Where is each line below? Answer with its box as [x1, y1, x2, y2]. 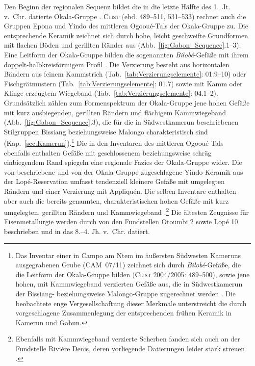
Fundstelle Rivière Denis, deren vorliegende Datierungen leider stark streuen [15, 343, 245, 353]
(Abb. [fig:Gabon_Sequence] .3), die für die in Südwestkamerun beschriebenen [4, 117, 239, 127]
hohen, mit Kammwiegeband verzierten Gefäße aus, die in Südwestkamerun [15, 279, 243, 289]
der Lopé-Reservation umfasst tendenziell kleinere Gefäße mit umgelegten [4, 176, 225, 186]
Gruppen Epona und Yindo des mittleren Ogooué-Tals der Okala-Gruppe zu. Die [4, 21, 248, 31]
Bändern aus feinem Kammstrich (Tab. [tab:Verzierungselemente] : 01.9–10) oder [4, 69, 246, 79]
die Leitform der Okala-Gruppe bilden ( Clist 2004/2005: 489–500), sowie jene [15, 269, 250, 279]
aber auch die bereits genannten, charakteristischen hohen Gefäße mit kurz [4, 195, 229, 206]
